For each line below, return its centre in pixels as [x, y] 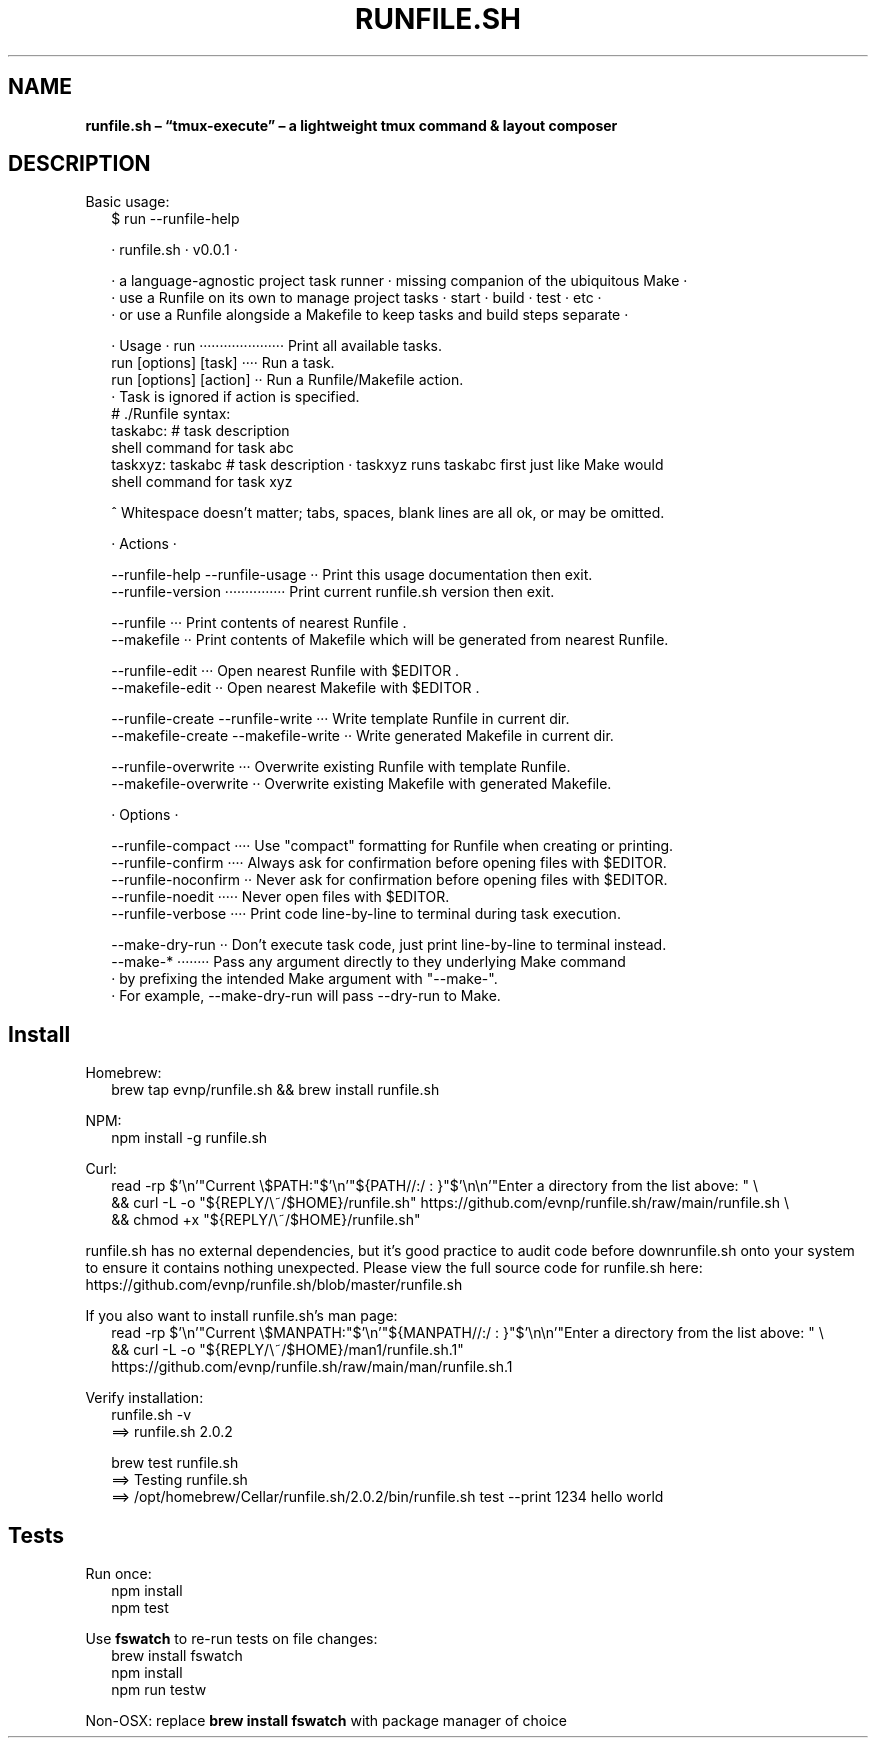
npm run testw [159, 1690]
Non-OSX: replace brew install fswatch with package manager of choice [326, 1721]
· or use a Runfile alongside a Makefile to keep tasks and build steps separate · [370, 315]
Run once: [118, 1574]
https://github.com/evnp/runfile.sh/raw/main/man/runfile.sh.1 [312, 1367]
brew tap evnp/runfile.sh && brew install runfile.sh [275, 1090]
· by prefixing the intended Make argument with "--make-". [304, 979]
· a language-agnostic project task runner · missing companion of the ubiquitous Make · [399, 281]
